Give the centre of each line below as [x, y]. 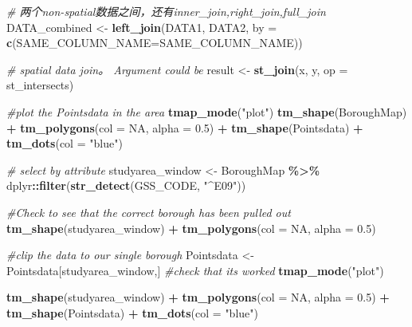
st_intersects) [40, 85]
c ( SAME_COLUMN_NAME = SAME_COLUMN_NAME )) [155, 43]
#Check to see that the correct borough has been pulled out [149, 212]
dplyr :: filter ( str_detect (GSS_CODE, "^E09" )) [126, 185]
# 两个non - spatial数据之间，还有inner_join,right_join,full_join [166, 11]
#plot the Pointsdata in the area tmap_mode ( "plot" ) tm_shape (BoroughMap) [207, 111]
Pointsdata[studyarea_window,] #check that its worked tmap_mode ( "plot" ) [195, 270]
